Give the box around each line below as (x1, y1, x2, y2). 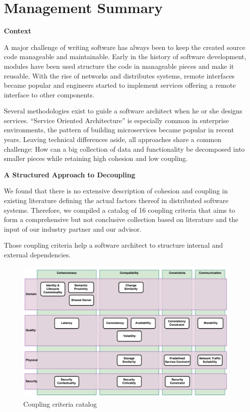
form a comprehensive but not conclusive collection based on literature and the (4, 214, 238, 224)
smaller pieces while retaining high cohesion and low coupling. (4, 153, 188, 163)
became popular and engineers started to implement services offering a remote (4, 80, 236, 90)
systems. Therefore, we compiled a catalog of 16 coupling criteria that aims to (4, 205, 235, 215)
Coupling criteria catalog (23, 398, 97, 409)
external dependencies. (4, 250, 71, 259)
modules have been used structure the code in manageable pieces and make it (4, 61, 234, 71)
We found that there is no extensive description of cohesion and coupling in (4, 186, 228, 196)
